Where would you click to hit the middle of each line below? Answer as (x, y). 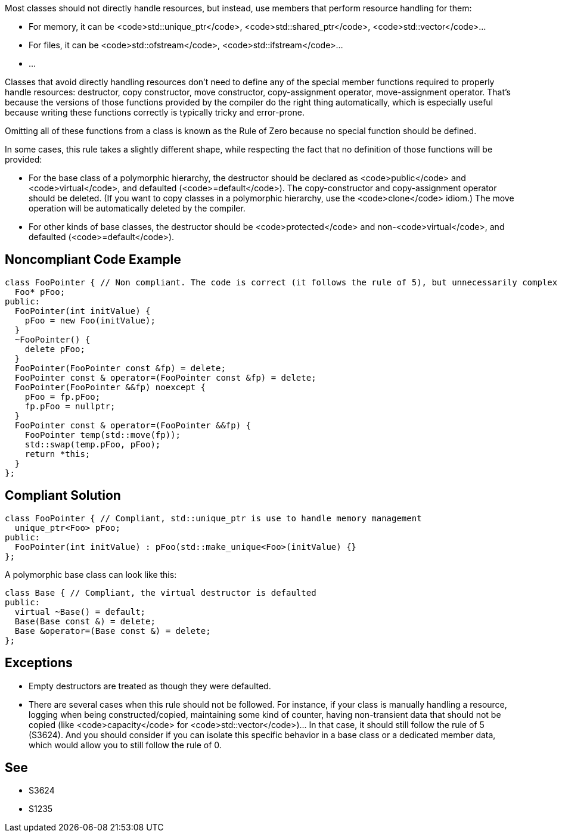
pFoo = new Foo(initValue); (90, 320)
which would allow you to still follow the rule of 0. (125, 745)
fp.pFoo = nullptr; (70, 406)
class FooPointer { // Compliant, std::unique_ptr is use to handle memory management (213, 518)
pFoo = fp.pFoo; (63, 396)
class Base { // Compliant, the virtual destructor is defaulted (161, 592)
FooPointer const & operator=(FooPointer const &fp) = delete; (165, 377)
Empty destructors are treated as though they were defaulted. (150, 686)
